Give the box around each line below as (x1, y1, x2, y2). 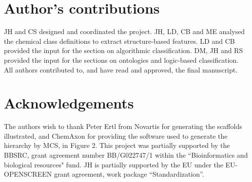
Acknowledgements (4, 93, 134, 113)
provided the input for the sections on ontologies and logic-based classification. (4, 55, 239, 65)
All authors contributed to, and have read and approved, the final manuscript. (4, 64, 238, 74)
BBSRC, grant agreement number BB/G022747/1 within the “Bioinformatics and (4, 150, 248, 160)
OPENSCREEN (4, 169, 52, 179)
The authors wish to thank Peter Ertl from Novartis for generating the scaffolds (4, 121, 242, 131)
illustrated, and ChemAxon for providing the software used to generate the (4, 130, 228, 141)
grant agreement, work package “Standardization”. (54, 169, 204, 179)
